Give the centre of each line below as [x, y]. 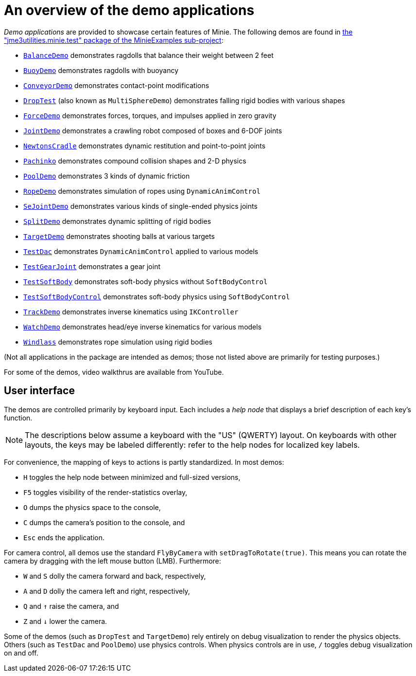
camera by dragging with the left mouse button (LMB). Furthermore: [113, 561]
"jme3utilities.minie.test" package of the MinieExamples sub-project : [114, 40]
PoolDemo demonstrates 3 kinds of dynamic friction [107, 176]
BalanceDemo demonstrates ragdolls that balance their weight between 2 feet [148, 55]
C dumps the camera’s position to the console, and [104, 522]
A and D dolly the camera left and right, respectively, [107, 591]
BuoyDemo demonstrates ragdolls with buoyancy [101, 70]
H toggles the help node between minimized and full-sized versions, [132, 477]
